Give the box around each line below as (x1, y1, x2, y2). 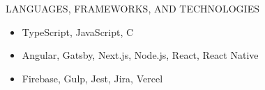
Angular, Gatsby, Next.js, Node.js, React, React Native (22, 48, 259, 62)
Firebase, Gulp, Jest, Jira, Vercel (22, 71, 163, 85)
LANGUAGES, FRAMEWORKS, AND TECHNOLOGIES (6, 1, 259, 15)
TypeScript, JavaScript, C (22, 24, 134, 39)
